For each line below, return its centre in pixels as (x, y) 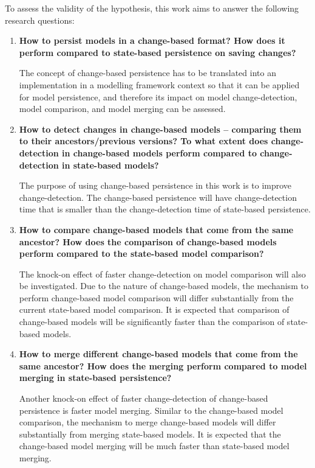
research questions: (40, 20)
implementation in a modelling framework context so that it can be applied (159, 84)
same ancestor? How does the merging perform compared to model (163, 365)
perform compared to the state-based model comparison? (141, 253)
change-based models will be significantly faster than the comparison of (152, 322)
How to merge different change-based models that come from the (158, 354)
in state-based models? (110, 165)
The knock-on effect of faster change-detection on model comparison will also (162, 274)
